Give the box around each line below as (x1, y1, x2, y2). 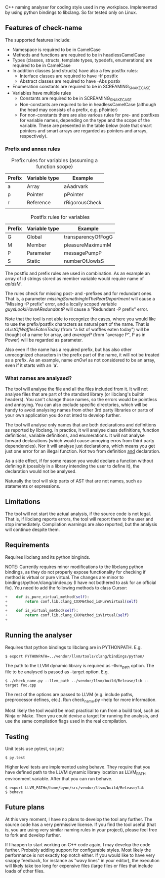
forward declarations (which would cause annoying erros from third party (5, 438, 155, 443)
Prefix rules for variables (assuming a (11, 157, 98, 164)
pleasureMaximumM (64, 241, 112, 248)
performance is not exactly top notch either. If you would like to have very (5, 852, 155, 858)
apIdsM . (5, 281, 22, 287)
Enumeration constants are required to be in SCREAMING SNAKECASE (12, 83, 151, 91)
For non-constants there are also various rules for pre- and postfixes (19, 112, 160, 118)
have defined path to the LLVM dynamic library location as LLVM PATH (5, 769, 146, 776)
